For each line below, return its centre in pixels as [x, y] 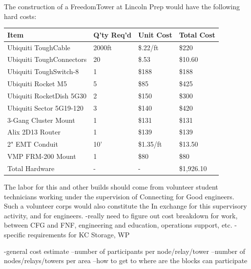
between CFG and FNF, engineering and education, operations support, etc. [118, 225]
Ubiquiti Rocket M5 [37, 84]
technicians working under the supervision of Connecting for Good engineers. [119, 196]
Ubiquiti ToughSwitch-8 [43, 71]
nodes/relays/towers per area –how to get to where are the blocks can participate [126, 260]
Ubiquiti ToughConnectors [47, 59]
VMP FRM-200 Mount [42, 156]
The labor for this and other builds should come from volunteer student [111, 187]
